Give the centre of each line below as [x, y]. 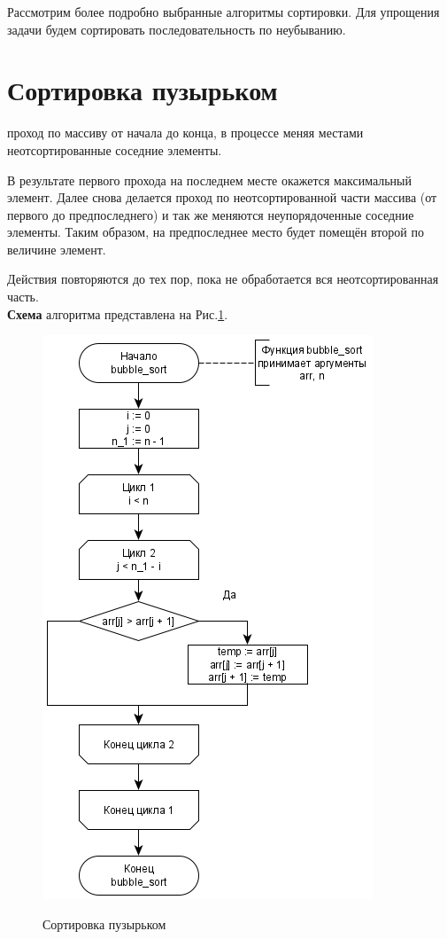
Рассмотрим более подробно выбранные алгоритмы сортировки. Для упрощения [223, 12]
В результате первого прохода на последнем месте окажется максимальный [209, 180]
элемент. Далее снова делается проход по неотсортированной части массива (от [222, 197]
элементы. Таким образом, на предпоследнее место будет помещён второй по [216, 232]
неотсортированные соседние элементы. [115, 149]
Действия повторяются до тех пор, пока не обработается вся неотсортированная [223, 279]
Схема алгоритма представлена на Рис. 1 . [118, 313]
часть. [23, 297]
